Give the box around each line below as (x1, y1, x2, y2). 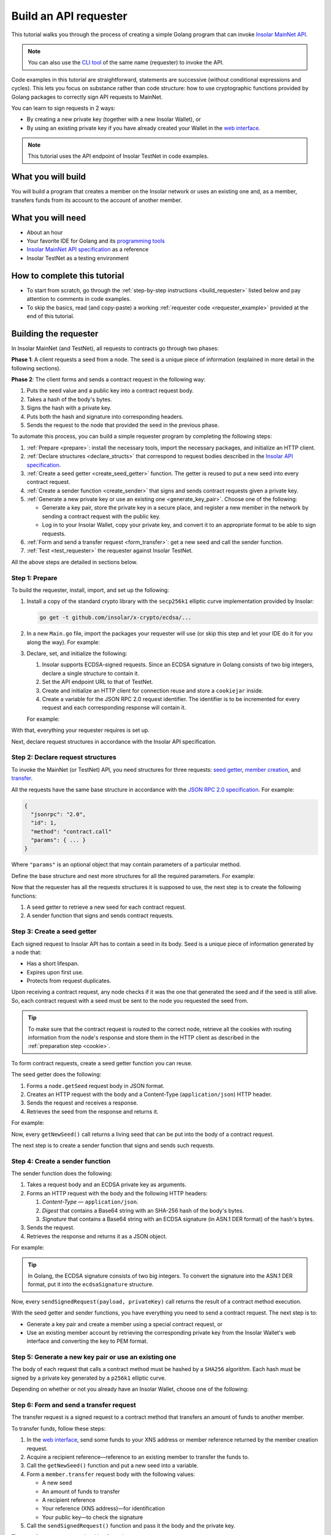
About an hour (26, 228, 63, 236)
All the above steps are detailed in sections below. (11, 558, 138, 565)
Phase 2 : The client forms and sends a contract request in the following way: (11, 375, 206, 383)
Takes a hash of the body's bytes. (26, 395, 113, 403)
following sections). (11, 364, 61, 371)
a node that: (11, 949, 42, 956)
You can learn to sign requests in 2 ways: (11, 104, 116, 112)
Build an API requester (11, 9, 128, 23)
